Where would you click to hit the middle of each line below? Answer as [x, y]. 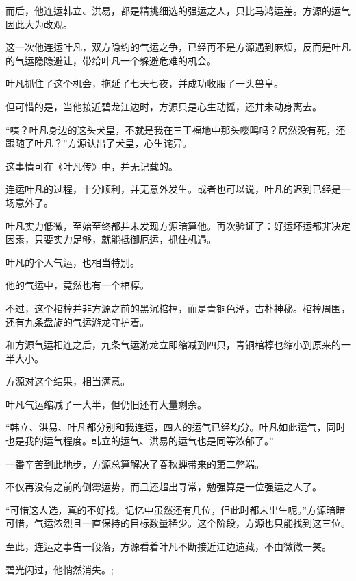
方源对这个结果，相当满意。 [68, 381]
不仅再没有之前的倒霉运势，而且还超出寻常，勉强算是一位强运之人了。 [164, 487]
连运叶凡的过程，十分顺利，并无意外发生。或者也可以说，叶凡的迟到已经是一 [178, 189]
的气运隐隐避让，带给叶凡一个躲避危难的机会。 [111, 60]
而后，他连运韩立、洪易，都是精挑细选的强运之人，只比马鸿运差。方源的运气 [178, 10]
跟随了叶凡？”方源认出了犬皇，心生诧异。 [99, 143]
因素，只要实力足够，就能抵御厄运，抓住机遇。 [111, 239]
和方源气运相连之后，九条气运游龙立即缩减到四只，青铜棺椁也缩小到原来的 [173, 345]
